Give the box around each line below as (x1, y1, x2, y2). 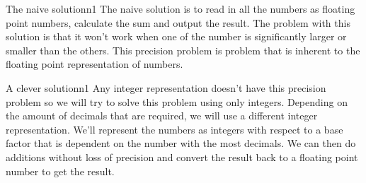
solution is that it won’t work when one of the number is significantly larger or (6, 29, 347, 44)
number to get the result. (6, 163, 115, 178)
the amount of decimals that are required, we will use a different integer (6, 108, 318, 123)
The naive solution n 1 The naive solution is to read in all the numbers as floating (6, 1, 355, 16)
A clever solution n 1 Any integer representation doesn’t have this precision (6, 80, 326, 95)
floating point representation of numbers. (6, 57, 183, 71)
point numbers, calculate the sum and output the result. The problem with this (6, 15, 350, 30)
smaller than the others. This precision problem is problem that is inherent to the (6, 42, 360, 57)
